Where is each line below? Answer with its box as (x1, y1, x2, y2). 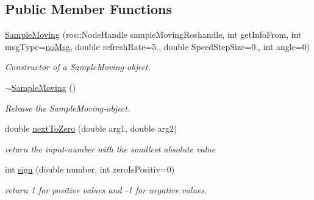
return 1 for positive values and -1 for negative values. (5, 183, 207, 196)
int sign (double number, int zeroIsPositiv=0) (5, 163, 175, 176)
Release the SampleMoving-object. (5, 101, 130, 114)
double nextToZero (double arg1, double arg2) (5, 122, 177, 135)
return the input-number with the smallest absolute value (5, 142, 216, 155)
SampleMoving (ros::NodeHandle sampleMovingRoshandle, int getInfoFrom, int (5, 28, 302, 41)
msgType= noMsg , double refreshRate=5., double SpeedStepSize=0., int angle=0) (5, 40, 310, 52)
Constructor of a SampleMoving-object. (5, 60, 151, 73)
